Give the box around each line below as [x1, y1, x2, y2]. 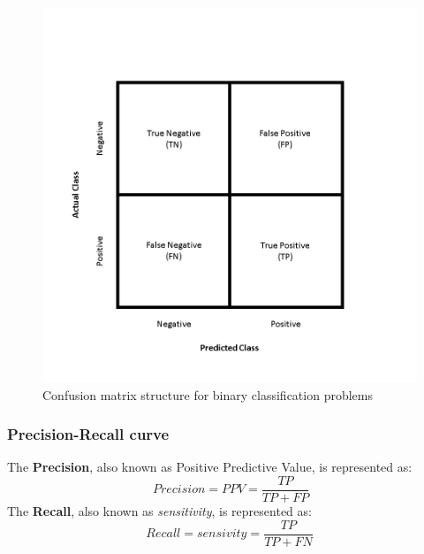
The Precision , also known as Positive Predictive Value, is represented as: [7, 458, 413, 476]
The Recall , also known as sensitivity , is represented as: [7, 502, 312, 520]
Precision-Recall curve [7, 423, 170, 445]
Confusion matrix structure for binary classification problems [42, 385, 373, 404]
